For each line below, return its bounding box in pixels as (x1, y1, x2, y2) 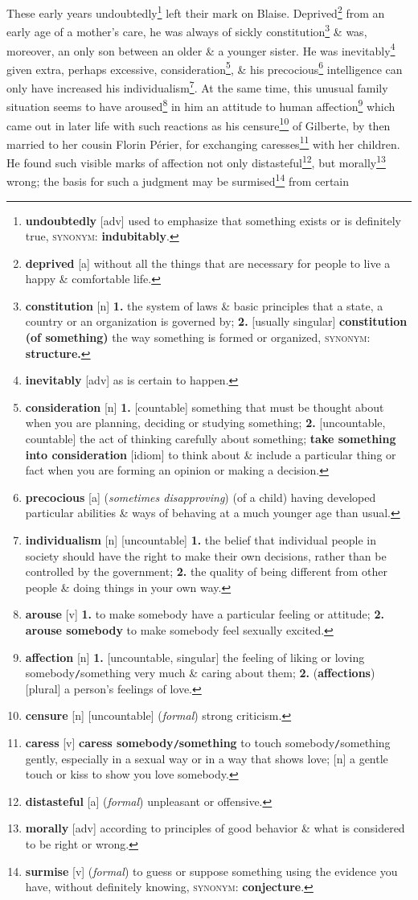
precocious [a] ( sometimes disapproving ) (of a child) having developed (25, 488, 376, 505)
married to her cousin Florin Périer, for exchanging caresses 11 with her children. (6, 133, 400, 152)
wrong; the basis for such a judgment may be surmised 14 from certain (6, 171, 350, 189)
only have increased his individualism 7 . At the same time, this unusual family (6, 77, 388, 96)
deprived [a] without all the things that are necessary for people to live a (25, 254, 391, 271)
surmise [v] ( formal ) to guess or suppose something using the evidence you (25, 862, 398, 879)
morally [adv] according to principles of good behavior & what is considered (25, 820, 405, 836)
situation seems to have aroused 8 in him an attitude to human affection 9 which (6, 96, 395, 114)
